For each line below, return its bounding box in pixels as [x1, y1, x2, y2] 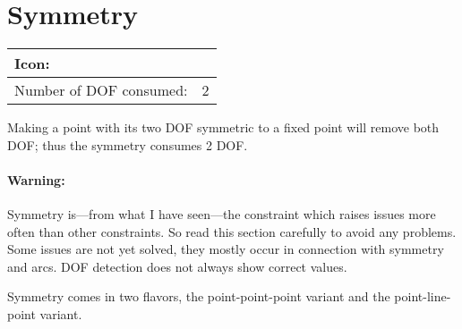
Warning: [7, 170, 65, 189]
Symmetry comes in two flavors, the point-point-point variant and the [7, 287, 390, 306]
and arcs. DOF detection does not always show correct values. [7, 257, 347, 275]
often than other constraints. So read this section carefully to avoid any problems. [7, 222, 457, 240]
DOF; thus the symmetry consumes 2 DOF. [7, 135, 248, 154]
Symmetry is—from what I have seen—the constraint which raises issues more [7, 205, 436, 224]
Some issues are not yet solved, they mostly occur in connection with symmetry [7, 240, 444, 258]
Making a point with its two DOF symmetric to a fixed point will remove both [7, 118, 440, 137]
